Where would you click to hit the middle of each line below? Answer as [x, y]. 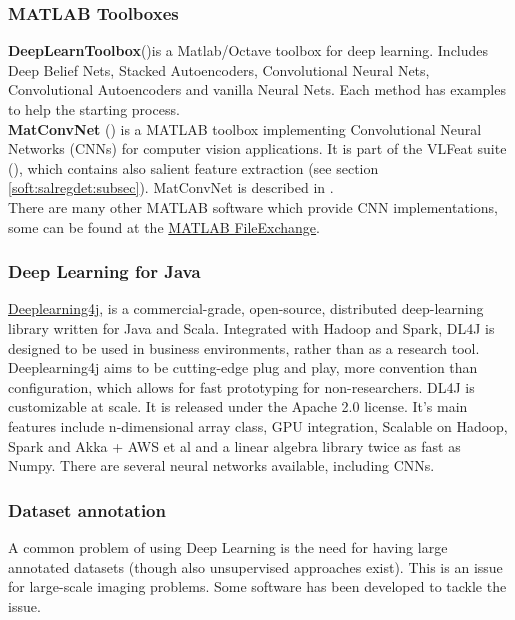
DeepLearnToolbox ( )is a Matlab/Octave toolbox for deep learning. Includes [248, 50]
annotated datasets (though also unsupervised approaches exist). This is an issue [255, 566]
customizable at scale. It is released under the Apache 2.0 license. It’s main [238, 406]
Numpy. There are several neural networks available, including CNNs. [221, 465]
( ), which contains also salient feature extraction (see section [193, 167]
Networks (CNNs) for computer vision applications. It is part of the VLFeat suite [257, 148]
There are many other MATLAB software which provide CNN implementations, [253, 206]
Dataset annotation [87, 509]
